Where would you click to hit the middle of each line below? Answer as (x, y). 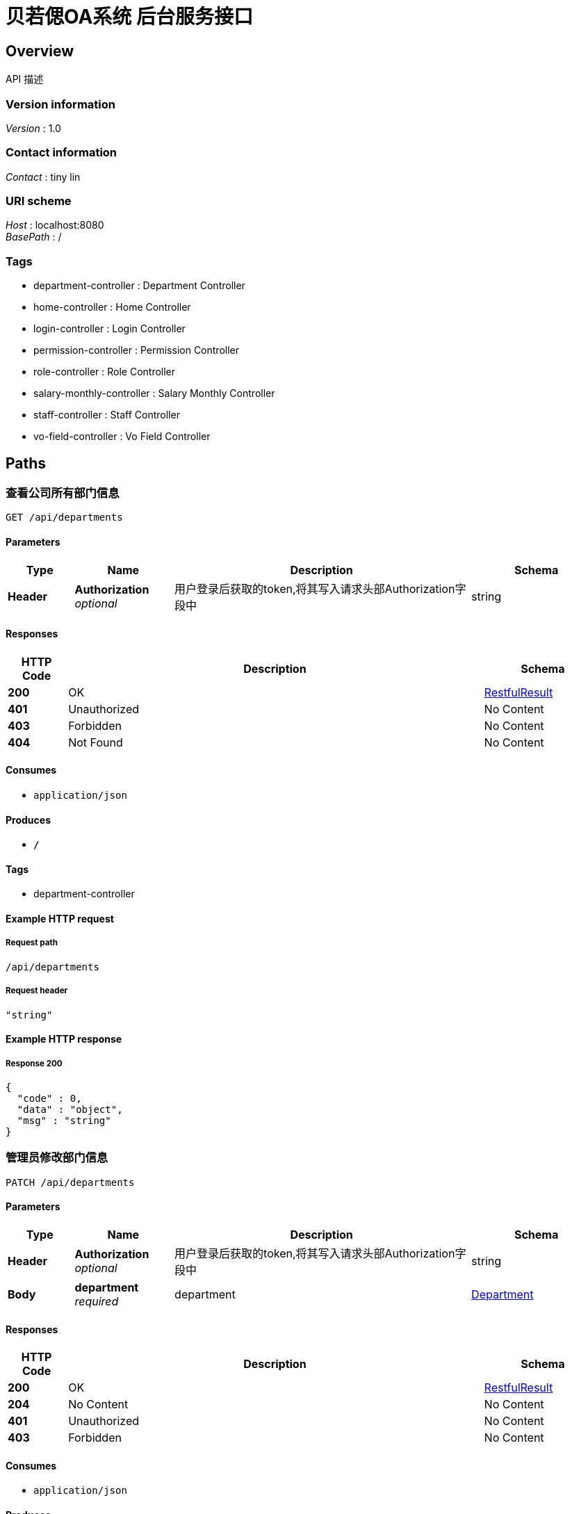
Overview (40, 51)
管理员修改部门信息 (57, 1158)
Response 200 (34, 1063)
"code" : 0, (49, 1099)
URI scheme (39, 201)
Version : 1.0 (33, 128)
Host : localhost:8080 (55, 225)
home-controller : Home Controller (112, 307)
